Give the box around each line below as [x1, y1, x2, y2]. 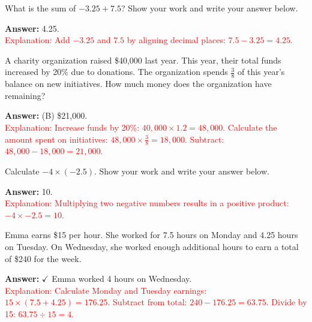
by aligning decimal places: [127, 34, 226, 46]
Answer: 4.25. [5, 22, 59, 34]
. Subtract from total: [107, 296, 187, 308]
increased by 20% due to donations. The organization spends [5, 65, 228, 78]
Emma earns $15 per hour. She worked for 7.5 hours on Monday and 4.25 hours [5, 228, 298, 241]
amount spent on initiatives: [5, 133, 108, 145]
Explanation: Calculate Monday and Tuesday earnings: [5, 284, 207, 296]
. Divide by [266, 296, 307, 308]
